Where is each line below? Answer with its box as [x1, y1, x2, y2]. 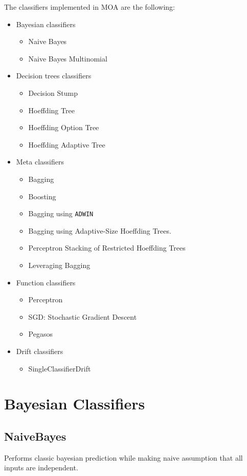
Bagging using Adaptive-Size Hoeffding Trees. [28, 225, 171, 236]
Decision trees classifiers [16, 70, 92, 81]
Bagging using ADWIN [28, 208, 94, 219]
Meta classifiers [16, 156, 64, 167]
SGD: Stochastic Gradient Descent [28, 311, 137, 322]
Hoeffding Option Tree [28, 122, 99, 133]
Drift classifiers [16, 345, 63, 356]
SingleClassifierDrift [28, 363, 91, 374]
